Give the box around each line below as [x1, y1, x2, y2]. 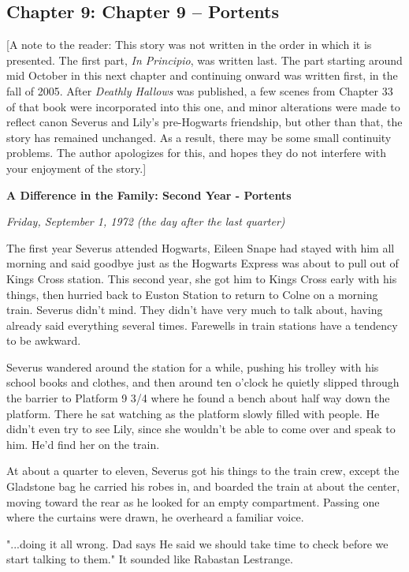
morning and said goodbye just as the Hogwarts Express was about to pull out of [6, 255, 399, 271]
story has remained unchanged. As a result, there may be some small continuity [6, 129, 392, 145]
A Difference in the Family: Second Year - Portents [6, 186, 292, 203]
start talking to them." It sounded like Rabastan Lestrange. [6, 551, 293, 567]
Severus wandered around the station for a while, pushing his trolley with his [6, 358, 379, 375]
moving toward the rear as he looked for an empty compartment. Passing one [6, 493, 380, 510]
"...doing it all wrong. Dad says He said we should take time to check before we [6, 535, 389, 551]
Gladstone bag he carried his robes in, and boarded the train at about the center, [6, 478, 400, 495]
